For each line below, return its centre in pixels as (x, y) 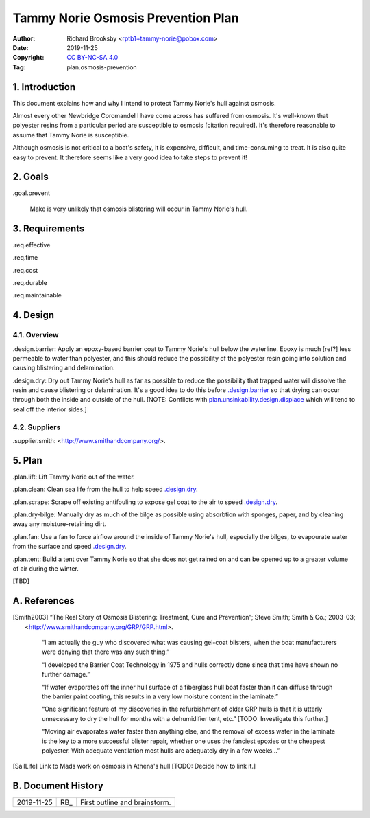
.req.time (25, 258)
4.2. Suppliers (37, 427)
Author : (24, 38)
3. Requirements (49, 228)
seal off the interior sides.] (50, 409)
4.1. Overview (36, 335)
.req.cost (25, 270)
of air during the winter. (46, 569)
